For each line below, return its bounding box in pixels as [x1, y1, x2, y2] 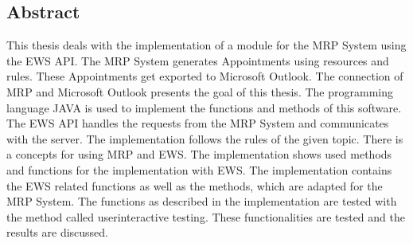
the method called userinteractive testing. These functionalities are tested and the [6, 208, 405, 225]
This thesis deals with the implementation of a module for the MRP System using [6, 37, 407, 53]
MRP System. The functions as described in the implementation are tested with [6, 193, 397, 210]
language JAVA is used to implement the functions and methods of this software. [6, 99, 402, 116]
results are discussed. [6, 224, 109, 241]
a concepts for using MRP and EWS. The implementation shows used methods [6, 146, 392, 163]
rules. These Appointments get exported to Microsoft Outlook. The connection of [6, 68, 403, 84]
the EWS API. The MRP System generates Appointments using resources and [6, 52, 389, 69]
